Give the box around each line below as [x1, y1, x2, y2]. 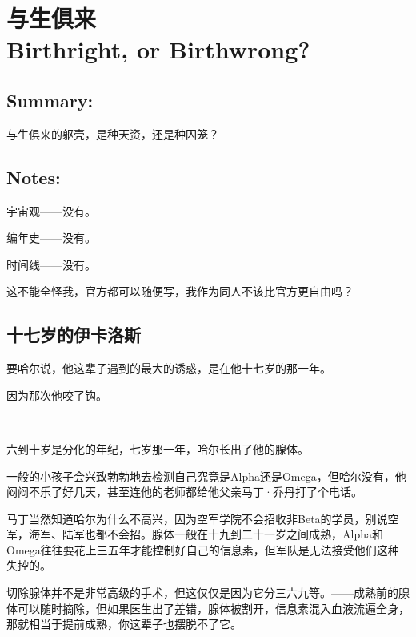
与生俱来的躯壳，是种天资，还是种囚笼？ [6, 125, 219, 142]
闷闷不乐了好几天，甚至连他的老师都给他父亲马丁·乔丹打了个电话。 [6, 483, 362, 500]
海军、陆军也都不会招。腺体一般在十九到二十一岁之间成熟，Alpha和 [28, 526, 383, 542]
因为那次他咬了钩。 [6, 386, 107, 403]
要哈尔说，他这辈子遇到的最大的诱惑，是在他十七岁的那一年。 [6, 360, 331, 377]
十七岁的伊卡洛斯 [6, 322, 141, 347]
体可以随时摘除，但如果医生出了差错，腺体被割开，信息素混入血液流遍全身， [6, 599, 410, 616]
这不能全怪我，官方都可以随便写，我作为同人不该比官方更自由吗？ [6, 283, 354, 300]
